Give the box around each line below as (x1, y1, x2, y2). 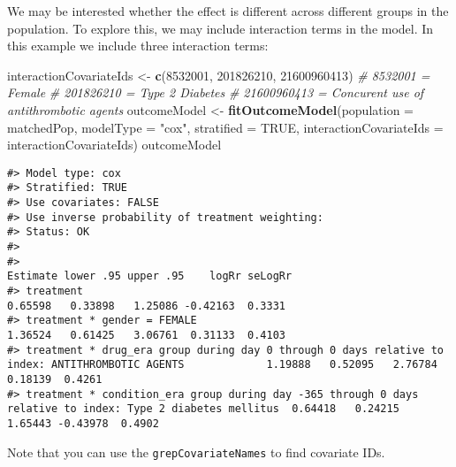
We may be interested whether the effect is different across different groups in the (7, 2, 449, 19)
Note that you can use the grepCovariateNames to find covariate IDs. (7, 442, 385, 461)
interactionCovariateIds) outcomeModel (7, 135, 222, 154)
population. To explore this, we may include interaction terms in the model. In (7, 19, 434, 37)
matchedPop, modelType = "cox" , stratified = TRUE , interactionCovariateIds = (7, 118, 444, 136)
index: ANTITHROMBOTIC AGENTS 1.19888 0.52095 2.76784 (7, 358, 437, 371)
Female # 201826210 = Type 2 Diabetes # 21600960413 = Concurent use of (7, 83, 424, 102)
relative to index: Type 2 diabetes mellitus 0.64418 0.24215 (7, 402, 399, 416)
